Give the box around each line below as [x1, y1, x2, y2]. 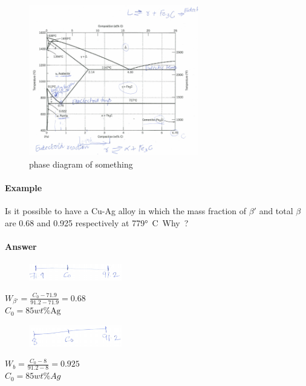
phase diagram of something [29, 157, 133, 170]
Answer [5, 240, 37, 252]
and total [259, 204, 293, 217]
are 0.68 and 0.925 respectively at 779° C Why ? [5, 216, 189, 229]
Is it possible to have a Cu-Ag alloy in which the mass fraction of [5, 204, 246, 217]
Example [5, 181, 42, 194]
